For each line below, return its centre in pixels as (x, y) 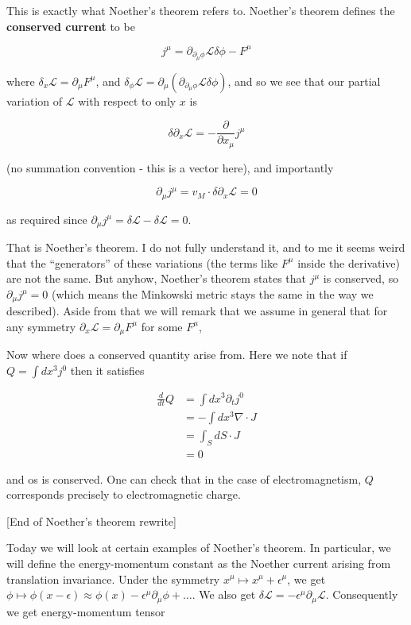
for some (162, 326)
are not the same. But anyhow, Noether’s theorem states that (157, 278)
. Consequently (362, 594)
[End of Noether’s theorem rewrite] (91, 521)
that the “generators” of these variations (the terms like (142, 262)
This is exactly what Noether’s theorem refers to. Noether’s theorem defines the (201, 10)
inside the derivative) (349, 262)
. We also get (224, 594)
